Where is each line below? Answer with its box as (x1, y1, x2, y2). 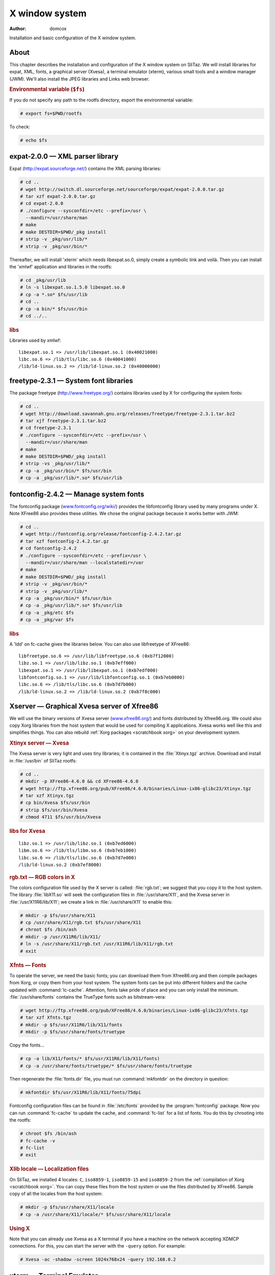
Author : (9, 25, 26, 32)
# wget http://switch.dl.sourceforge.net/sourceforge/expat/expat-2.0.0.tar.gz (20, 186, 225, 192)
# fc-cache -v (20, 1138, 56, 1143)
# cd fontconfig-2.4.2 (20, 546, 77, 551)
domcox (49, 25, 67, 32)
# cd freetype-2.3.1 (20, 425, 71, 431)
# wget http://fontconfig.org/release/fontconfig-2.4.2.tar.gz (20, 531, 182, 537)
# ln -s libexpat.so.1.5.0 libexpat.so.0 (20, 285, 125, 290)
